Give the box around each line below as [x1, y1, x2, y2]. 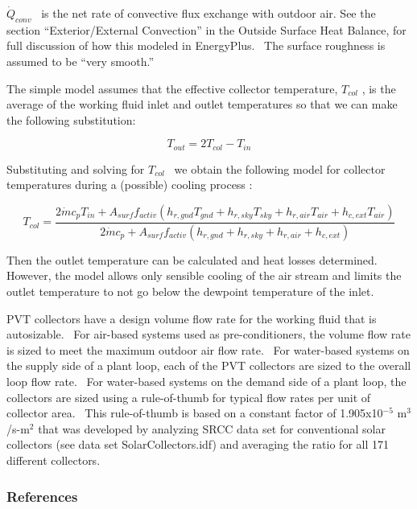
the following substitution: [6, 111, 136, 128]
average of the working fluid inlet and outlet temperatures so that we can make [6, 96, 398, 113]
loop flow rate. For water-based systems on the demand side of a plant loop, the [6, 373, 407, 390]
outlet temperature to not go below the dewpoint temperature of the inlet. [6, 283, 374, 300]
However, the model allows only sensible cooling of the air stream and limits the [6, 267, 402, 284]
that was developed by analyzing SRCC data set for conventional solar [38, 420, 386, 437]
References [6, 486, 78, 506]
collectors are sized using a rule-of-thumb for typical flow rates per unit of [6, 388, 371, 405]
